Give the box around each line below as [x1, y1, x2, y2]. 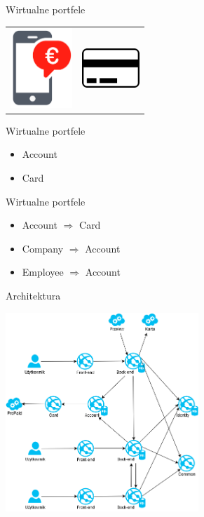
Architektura [6, 288, 61, 302]
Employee [22, 264, 64, 279]
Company [22, 241, 64, 255]
